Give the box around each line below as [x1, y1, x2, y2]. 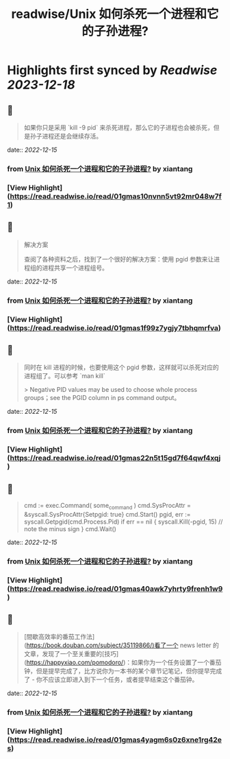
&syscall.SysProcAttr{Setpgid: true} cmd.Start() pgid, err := [23, 510, 191, 518]
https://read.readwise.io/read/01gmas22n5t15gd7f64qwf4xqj [10, 454, 221, 463]
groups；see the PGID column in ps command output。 [23, 394, 181, 402]
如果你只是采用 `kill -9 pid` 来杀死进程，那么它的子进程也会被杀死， [23, 124, 214, 131]
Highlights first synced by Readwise [7, 62, 218, 78]
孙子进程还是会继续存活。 [29, 132, 103, 140]
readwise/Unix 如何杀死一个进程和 [11, 6, 207, 22]
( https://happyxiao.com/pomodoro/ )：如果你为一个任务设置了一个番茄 [23, 658, 222, 666]
